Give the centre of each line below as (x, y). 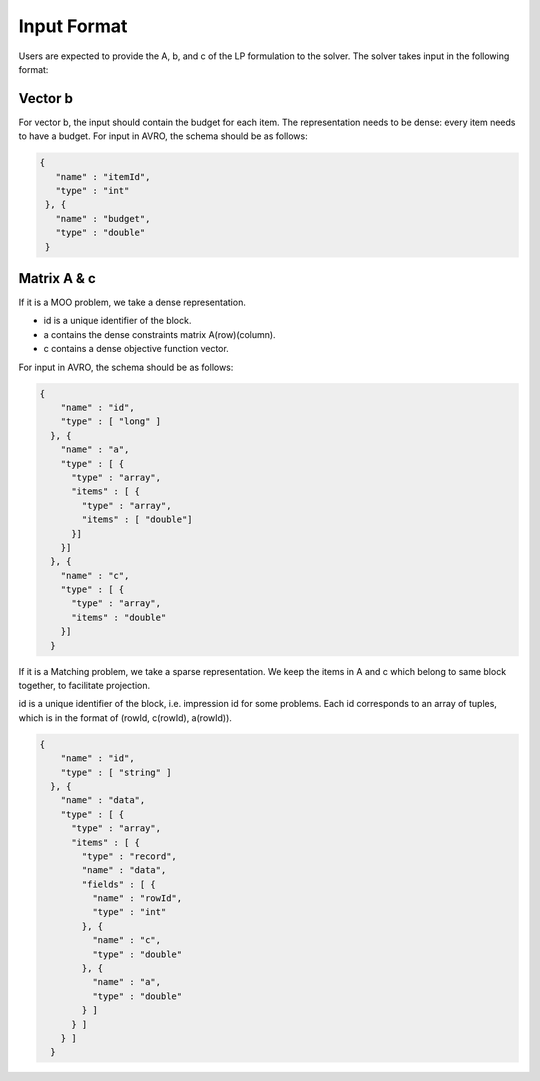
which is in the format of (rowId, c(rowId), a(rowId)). (125, 717)
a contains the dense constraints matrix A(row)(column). (159, 334)
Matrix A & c (57, 278)
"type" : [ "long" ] (111, 421)
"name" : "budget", (103, 218)
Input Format (73, 26)
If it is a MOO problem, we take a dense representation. (132, 302)
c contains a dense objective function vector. (136, 349)
